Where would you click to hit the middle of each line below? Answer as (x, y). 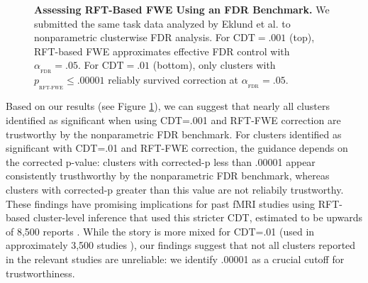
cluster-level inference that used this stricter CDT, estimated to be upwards (197, 217)
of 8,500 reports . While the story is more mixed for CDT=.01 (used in (160, 231)
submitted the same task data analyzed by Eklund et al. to (162, 23)
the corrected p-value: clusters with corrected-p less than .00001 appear (161, 161)
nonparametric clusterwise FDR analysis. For (132, 37)
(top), (302, 37)
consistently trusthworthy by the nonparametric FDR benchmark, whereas (168, 176)
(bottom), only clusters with (214, 65)
